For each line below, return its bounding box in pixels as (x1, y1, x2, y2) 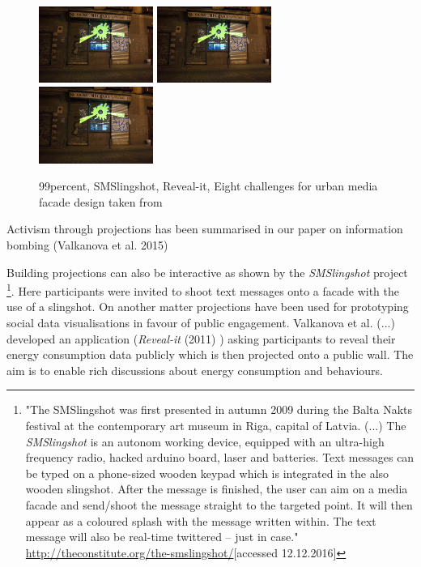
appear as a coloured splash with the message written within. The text (25, 512, 376, 529)
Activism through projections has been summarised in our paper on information (6, 220, 403, 237)
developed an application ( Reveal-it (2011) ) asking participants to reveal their (6, 330, 396, 347)
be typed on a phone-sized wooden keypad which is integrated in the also (25, 464, 389, 481)
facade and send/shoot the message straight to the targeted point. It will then (25, 496, 413, 513)
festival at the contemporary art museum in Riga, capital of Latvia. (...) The (25, 416, 406, 433)
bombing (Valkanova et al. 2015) (6, 236, 168, 253)
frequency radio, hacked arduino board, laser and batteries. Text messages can (25, 449, 415, 466)
